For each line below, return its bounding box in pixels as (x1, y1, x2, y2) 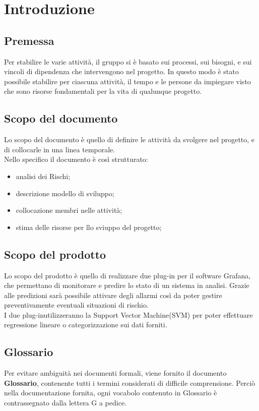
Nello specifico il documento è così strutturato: (4, 154, 148, 164)
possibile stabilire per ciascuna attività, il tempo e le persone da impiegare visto (4, 76, 251, 86)
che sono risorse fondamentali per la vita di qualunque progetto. (4, 86, 202, 96)
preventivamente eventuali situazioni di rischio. (4, 300, 149, 310)
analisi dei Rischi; (16, 170, 71, 181)
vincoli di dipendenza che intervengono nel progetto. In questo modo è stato (4, 66, 239, 77)
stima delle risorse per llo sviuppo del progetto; (16, 221, 162, 232)
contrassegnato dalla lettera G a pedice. (4, 397, 126, 408)
